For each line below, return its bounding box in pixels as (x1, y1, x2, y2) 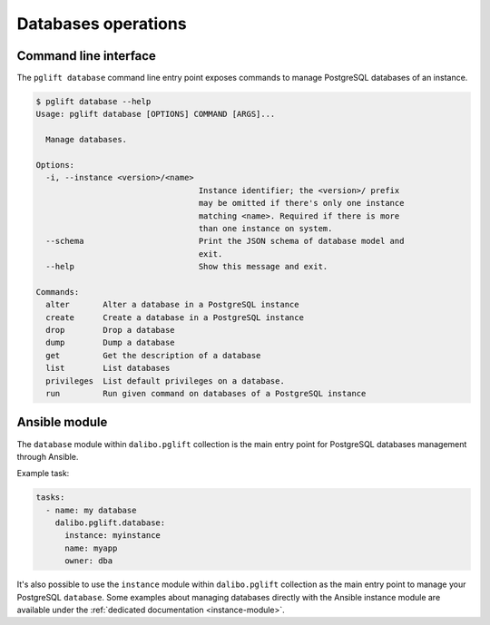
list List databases (45, 363, 171, 374)
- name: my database (45, 504, 137, 515)
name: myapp (64, 542, 118, 553)
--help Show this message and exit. (45, 261, 328, 272)
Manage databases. (45, 134, 127, 145)
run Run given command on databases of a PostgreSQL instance (45, 388, 367, 399)
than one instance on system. (198, 223, 333, 233)
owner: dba (64, 556, 113, 566)
